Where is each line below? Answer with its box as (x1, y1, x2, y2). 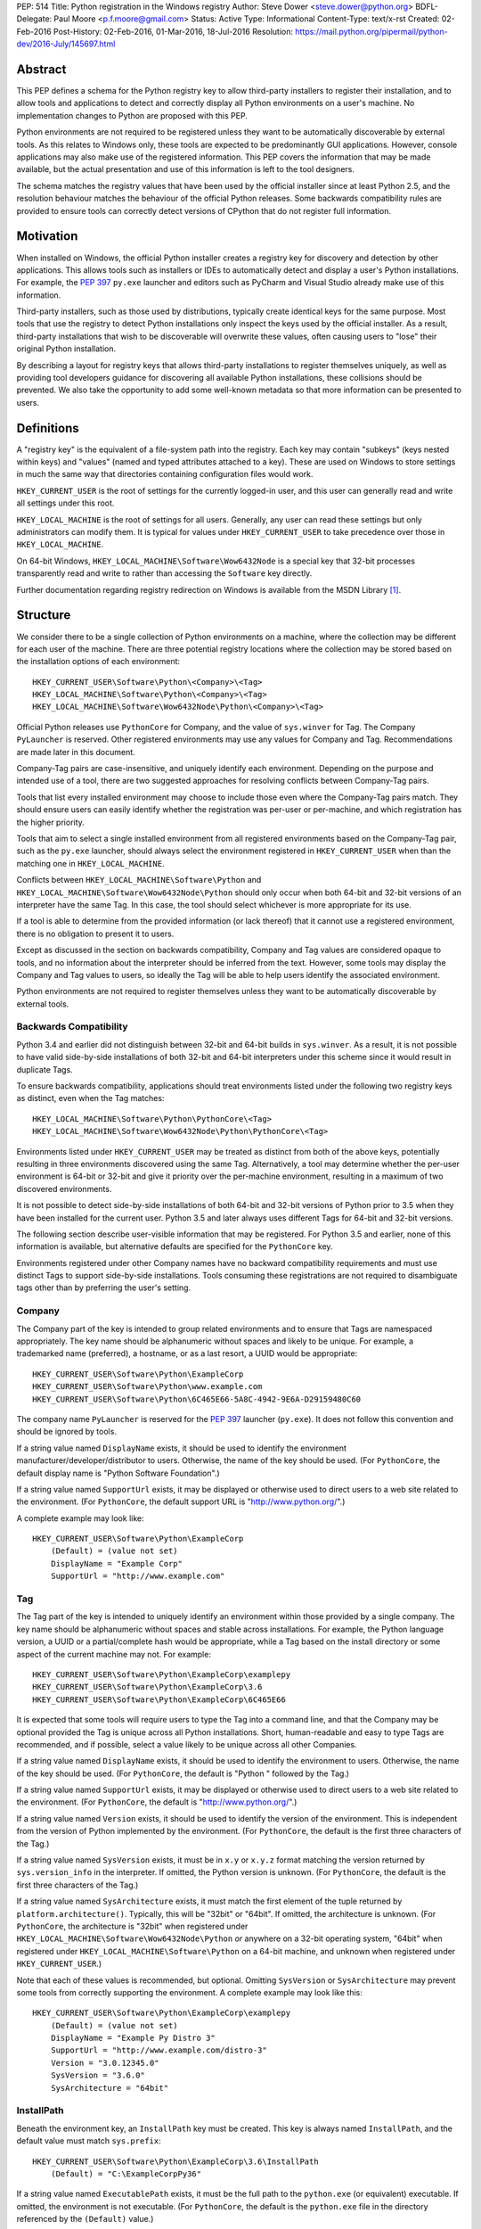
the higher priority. (16, 817, 85, 827)
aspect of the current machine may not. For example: (16, 1649, 211, 1659)
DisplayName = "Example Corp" (50, 1559, 183, 1568)
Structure (16, 607, 71, 623)
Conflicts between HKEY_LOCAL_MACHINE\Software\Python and (16, 875, 262, 885)
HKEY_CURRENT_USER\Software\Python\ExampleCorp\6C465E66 (32, 1694, 287, 1705)
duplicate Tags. (16, 1064, 73, 1074)
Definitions (16, 420, 79, 436)
